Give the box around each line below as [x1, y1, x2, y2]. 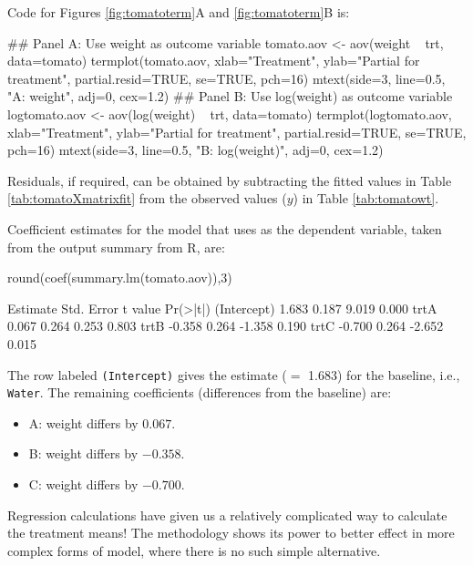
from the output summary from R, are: [7, 237, 225, 256]
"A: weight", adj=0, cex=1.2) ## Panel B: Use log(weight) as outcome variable [7, 87, 453, 106]
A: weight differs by [28, 413, 139, 432]
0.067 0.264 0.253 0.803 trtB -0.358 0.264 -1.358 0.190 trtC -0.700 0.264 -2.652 [7, 316, 444, 335]
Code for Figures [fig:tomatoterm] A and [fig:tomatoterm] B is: [7, 3, 350, 21]
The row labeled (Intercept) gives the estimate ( [7, 365, 287, 384]
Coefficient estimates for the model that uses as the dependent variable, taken [7, 219, 442, 238]
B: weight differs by [28, 444, 139, 463]
